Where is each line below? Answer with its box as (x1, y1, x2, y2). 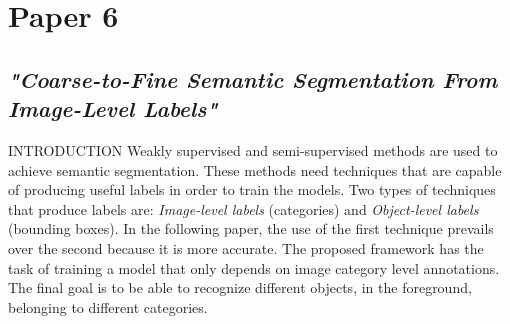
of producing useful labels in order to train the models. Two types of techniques (8, 179, 496, 200)
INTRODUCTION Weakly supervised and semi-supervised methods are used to (8, 139, 498, 160)
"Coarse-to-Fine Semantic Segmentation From (8, 63, 498, 94)
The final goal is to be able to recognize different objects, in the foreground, (8, 277, 472, 298)
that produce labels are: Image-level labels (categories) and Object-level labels (8, 198, 479, 219)
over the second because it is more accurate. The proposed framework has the (8, 237, 484, 258)
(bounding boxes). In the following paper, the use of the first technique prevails (8, 218, 494, 239)
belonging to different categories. (8, 296, 208, 317)
